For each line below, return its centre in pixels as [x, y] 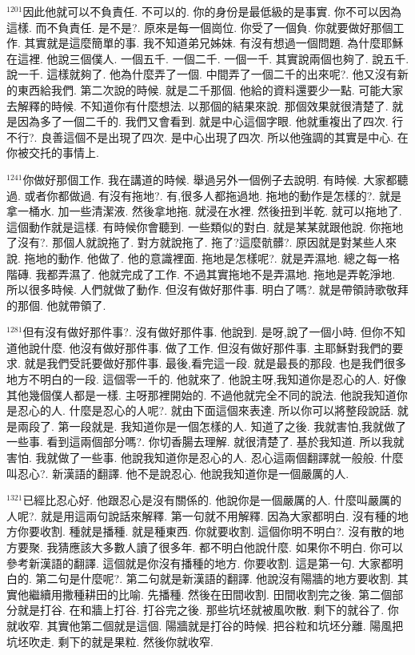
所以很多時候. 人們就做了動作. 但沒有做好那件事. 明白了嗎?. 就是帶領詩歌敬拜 [207, 289]
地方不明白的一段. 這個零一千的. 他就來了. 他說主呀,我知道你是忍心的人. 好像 [207, 379]
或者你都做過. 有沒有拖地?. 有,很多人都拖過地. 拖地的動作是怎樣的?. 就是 [213, 195]
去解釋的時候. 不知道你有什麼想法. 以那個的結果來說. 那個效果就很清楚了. [198, 105]
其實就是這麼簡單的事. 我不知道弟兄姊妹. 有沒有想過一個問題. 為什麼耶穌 [214, 43]
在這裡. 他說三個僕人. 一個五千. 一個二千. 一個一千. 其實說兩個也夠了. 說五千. [208, 58]
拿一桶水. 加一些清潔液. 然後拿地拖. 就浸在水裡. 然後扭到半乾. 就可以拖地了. [204, 211]
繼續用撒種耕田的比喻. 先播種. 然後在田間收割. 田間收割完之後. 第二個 [210, 594]
